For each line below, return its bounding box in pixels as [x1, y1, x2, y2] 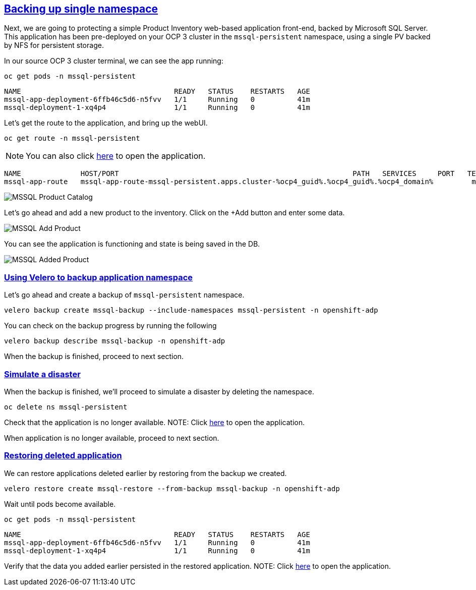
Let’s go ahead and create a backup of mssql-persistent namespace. [4, 290, 245, 300]
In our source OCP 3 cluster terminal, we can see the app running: [4, 56, 223, 66]
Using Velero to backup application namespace [4, 272, 193, 282]
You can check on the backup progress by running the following [4, 321, 217, 330]
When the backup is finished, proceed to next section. [4, 352, 184, 361]
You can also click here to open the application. [26, 151, 206, 161]
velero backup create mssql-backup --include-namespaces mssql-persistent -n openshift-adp [4, 306, 378, 315]
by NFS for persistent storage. [4, 41, 104, 50]
